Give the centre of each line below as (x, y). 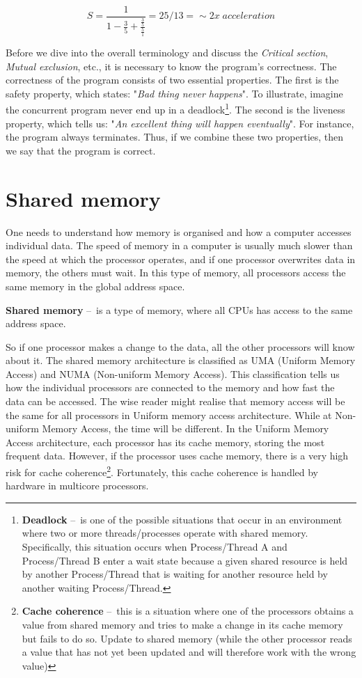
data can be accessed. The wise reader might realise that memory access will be (175, 401)
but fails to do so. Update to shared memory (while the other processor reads (187, 638)
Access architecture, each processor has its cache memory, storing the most (165, 442)
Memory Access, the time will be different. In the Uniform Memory (186, 428)
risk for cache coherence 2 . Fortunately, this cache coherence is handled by (162, 471)
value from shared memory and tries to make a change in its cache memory (182, 625)
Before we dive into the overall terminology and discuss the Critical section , (167, 52)
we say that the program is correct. (81, 150)
